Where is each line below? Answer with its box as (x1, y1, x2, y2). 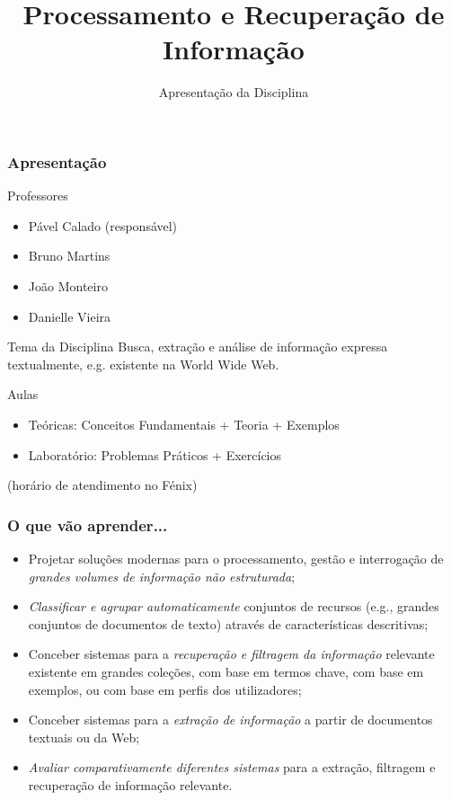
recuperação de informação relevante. (28, 775, 233, 794)
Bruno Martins (28, 246, 111, 265)
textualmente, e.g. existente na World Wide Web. (7, 354, 279, 373)
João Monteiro (28, 276, 108, 295)
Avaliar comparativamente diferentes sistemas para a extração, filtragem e (28, 758, 436, 777)
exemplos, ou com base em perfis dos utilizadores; (28, 680, 302, 698)
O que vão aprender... (7, 513, 168, 536)
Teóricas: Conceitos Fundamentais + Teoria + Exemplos (28, 414, 340, 433)
